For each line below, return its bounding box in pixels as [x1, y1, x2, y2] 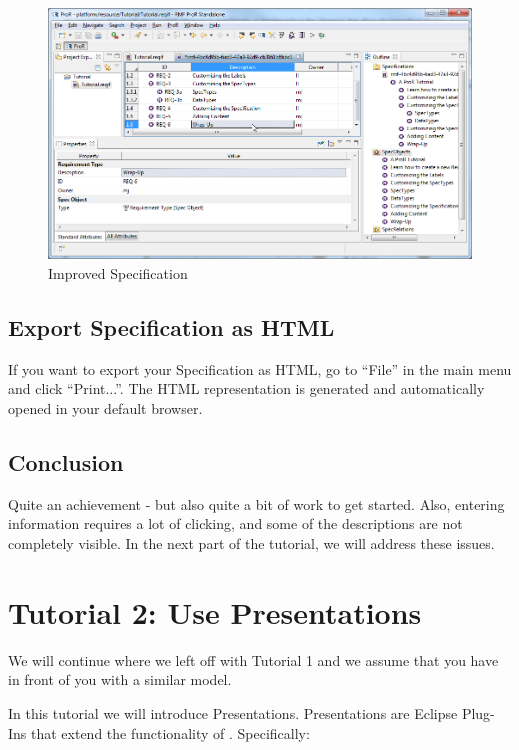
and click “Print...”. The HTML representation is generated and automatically [8, 378, 485, 399]
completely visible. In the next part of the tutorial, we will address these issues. [8, 533, 495, 554]
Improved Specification [48, 263, 188, 284]
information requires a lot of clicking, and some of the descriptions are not [8, 513, 463, 534]
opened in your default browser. [8, 398, 203, 419]
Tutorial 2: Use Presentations [8, 591, 422, 632]
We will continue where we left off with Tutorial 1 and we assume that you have [8, 649, 499, 670]
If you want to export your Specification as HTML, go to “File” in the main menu [8, 358, 512, 379]
